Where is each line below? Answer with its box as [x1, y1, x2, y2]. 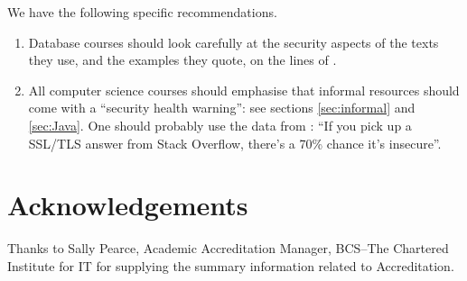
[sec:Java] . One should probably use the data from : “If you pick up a [28, 115, 412, 134]
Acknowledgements [7, 186, 248, 223]
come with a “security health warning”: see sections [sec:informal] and [28, 98, 416, 117]
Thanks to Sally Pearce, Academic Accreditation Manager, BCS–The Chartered [7, 239, 449, 258]
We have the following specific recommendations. [7, 3, 277, 21]
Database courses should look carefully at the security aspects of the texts [28, 32, 439, 51]
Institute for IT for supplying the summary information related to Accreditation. [7, 256, 454, 275]
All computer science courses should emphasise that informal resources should [28, 80, 460, 99]
